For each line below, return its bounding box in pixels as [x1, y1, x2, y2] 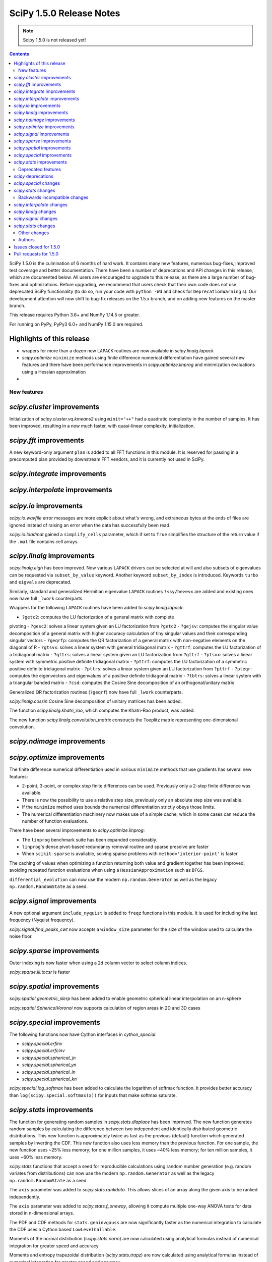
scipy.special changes [14, 180, 60, 186]
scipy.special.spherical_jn [22, 1055, 76, 1061]
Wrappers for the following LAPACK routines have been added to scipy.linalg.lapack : [9, 605, 184, 611]
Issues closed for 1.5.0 [14, 244, 60, 250]
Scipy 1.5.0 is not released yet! [23, 37, 86, 43]
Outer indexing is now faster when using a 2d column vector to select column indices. [9, 960, 187, 966]
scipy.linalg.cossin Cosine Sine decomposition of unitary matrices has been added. [9, 698, 182, 704]
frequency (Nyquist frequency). [9, 917, 75, 923]
